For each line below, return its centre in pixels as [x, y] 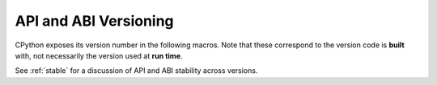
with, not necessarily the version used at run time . [99, 55]
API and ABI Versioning [94, 21]
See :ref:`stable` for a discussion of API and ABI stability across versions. [136, 71]
